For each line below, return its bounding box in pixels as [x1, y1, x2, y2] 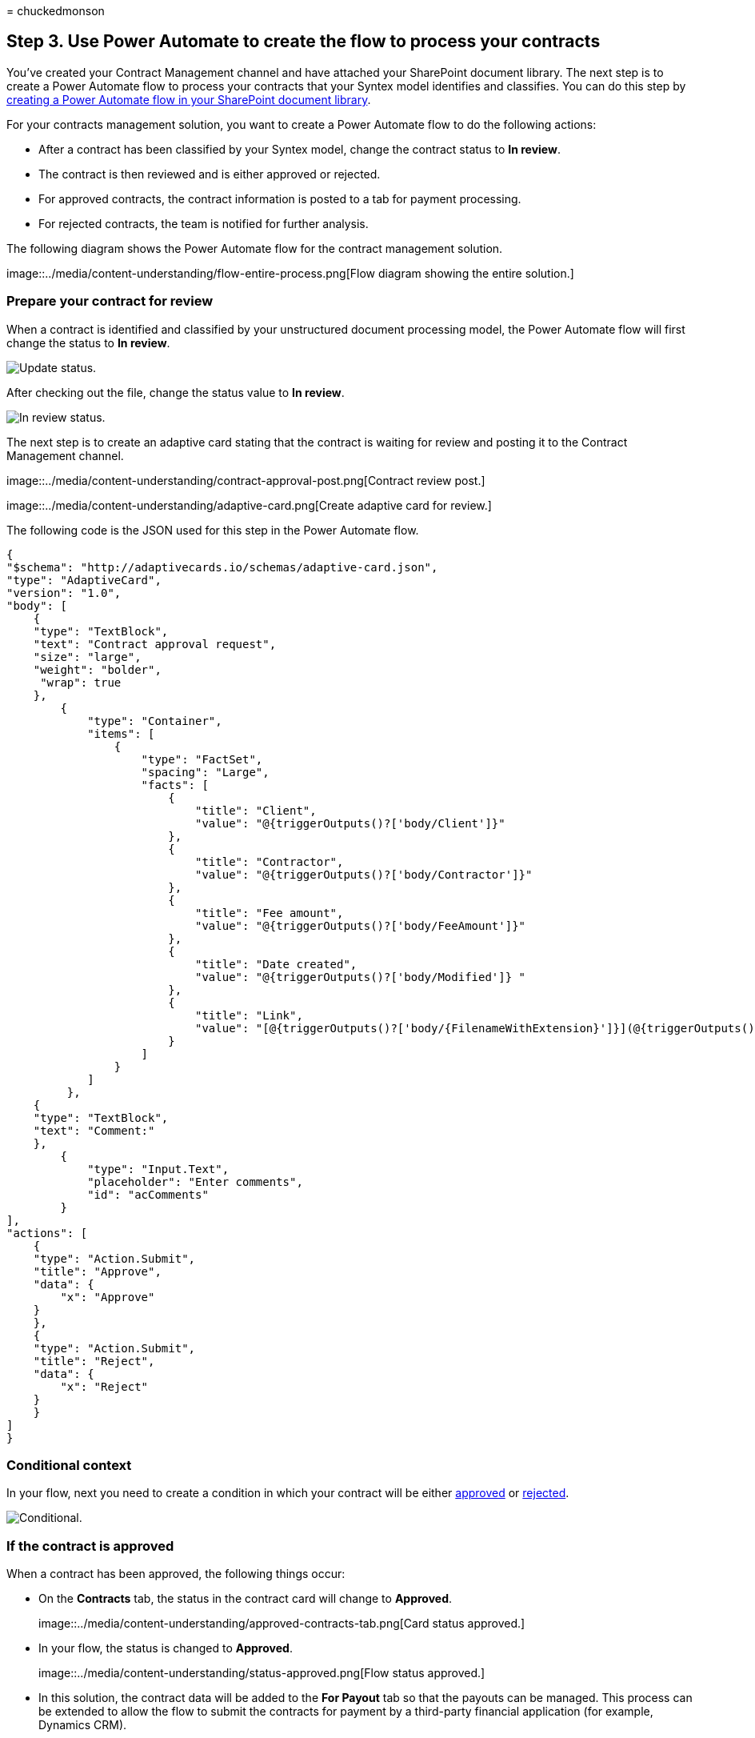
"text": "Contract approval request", [33, 637, 277, 651]
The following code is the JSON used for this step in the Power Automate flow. [6, 523, 419, 537]
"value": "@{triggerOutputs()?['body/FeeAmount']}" [195, 919, 526, 932]
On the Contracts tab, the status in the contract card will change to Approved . [38, 1592, 453, 1606]
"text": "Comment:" [33, 1123, 155, 1137]
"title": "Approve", [33, 1264, 162, 1278]
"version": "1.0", [6, 586, 122, 599]
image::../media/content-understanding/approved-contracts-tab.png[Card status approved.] [38, 1616, 525, 1631]
